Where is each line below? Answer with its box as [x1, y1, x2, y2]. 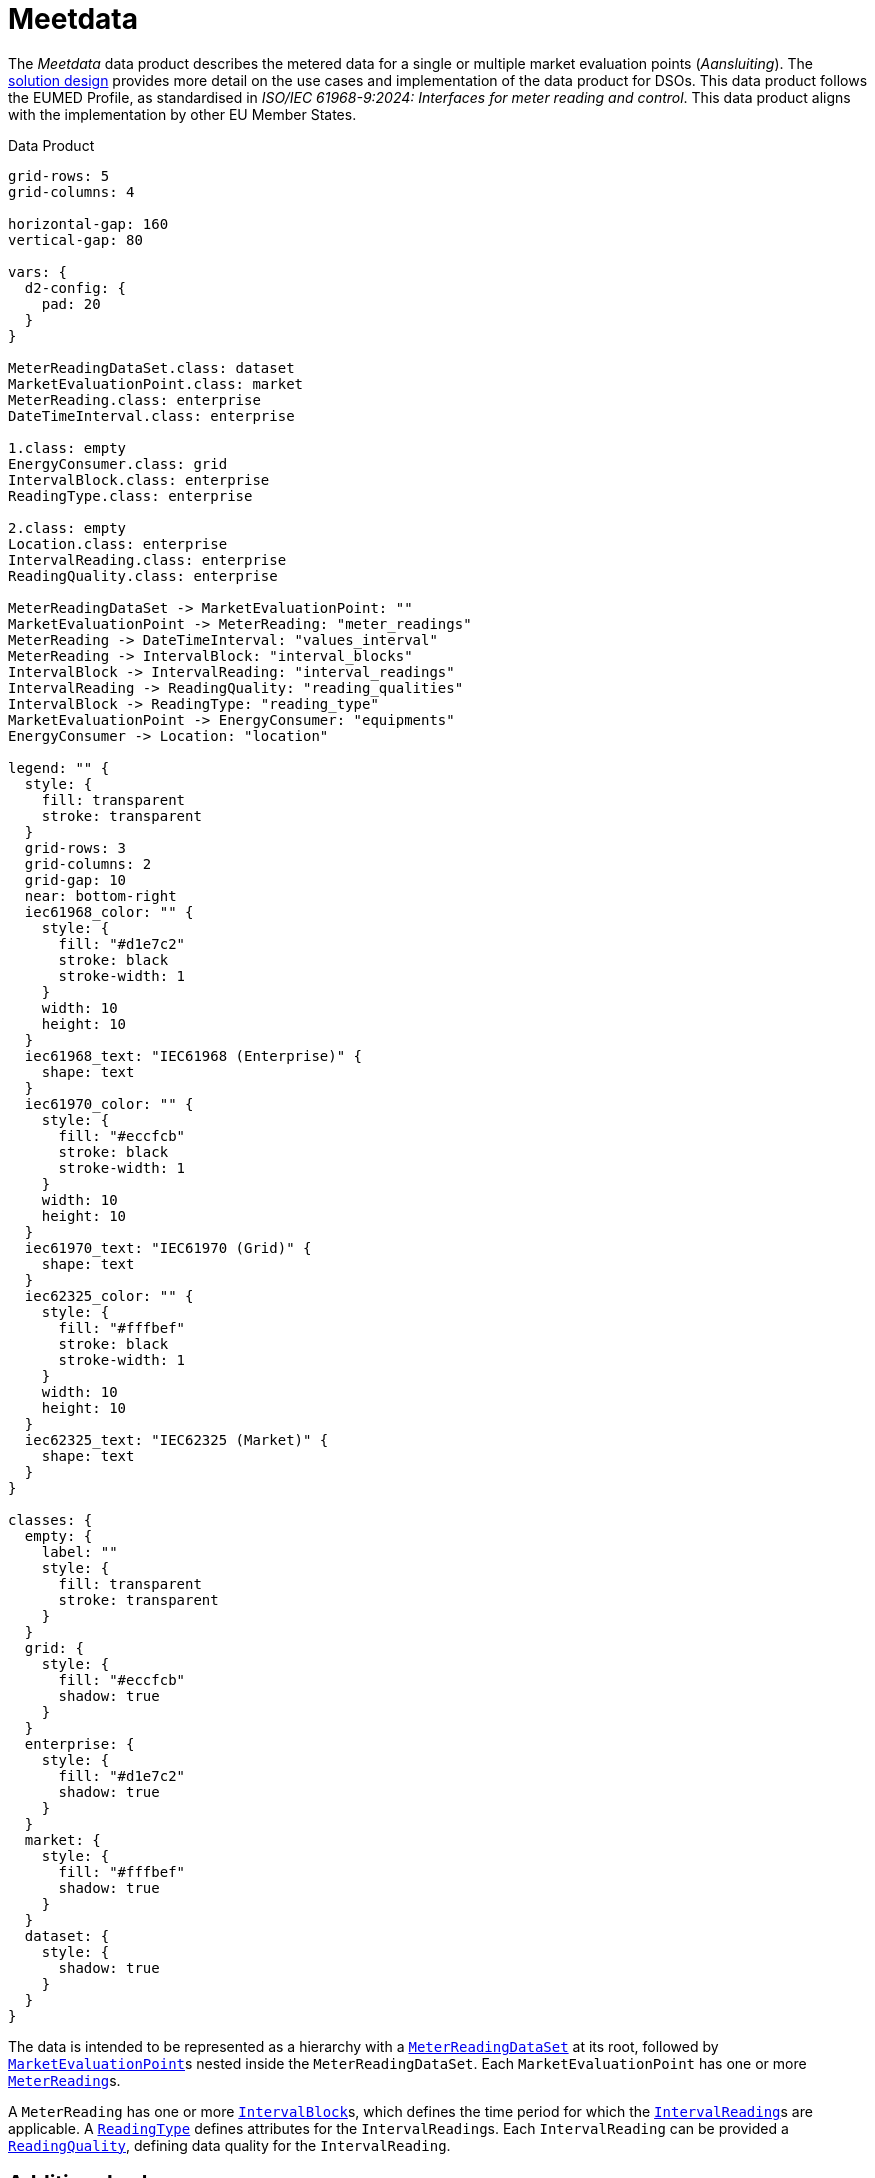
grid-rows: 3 [24, 839, 127, 856]
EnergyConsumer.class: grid [8, 455, 228, 472]
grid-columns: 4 [8, 183, 135, 200]
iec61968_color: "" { [24, 903, 194, 920]
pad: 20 [41, 295, 101, 312]
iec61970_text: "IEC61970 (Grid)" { [24, 1239, 312, 1256]
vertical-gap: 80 [8, 231, 143, 248]
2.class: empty [8, 519, 127, 536]
